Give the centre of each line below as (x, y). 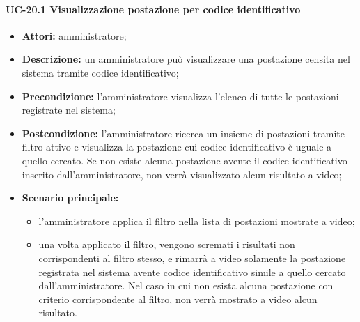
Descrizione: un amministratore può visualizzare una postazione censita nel (186, 59)
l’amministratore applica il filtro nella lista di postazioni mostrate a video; (197, 221)
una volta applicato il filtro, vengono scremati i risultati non (167, 244)
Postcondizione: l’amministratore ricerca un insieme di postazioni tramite (183, 133)
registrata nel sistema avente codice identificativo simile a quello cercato (192, 271)
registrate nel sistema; (69, 110)
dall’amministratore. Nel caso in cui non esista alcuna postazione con (186, 285)
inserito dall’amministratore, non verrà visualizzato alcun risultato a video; (182, 174)
